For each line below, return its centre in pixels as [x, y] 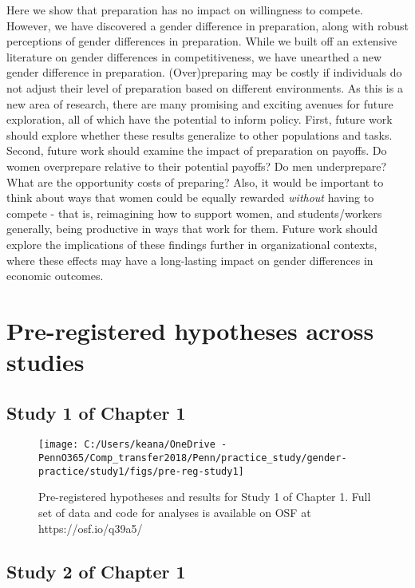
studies [45, 362]
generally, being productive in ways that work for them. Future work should [192, 229]
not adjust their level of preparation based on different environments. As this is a [205, 87]
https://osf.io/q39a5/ [91, 528]
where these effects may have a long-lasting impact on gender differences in [190, 260]
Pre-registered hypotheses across [190, 330]
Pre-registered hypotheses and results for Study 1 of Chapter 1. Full [205, 497]
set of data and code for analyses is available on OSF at [175, 513]
